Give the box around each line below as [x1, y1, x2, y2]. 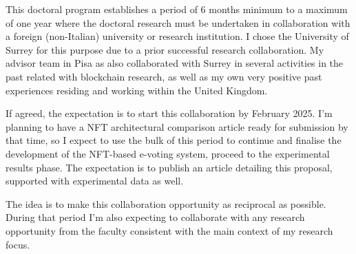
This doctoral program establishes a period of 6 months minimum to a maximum [6, 2, 348, 16]
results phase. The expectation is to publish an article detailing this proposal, [6, 160, 333, 174]
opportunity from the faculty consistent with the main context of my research [6, 223, 333, 237]
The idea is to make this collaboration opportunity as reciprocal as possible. [6, 196, 326, 211]
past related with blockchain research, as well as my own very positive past [6, 69, 322, 83]
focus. [6, 237, 30, 251]
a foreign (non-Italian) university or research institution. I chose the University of [6, 29, 349, 43]
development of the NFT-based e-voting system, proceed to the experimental [6, 146, 330, 160]
